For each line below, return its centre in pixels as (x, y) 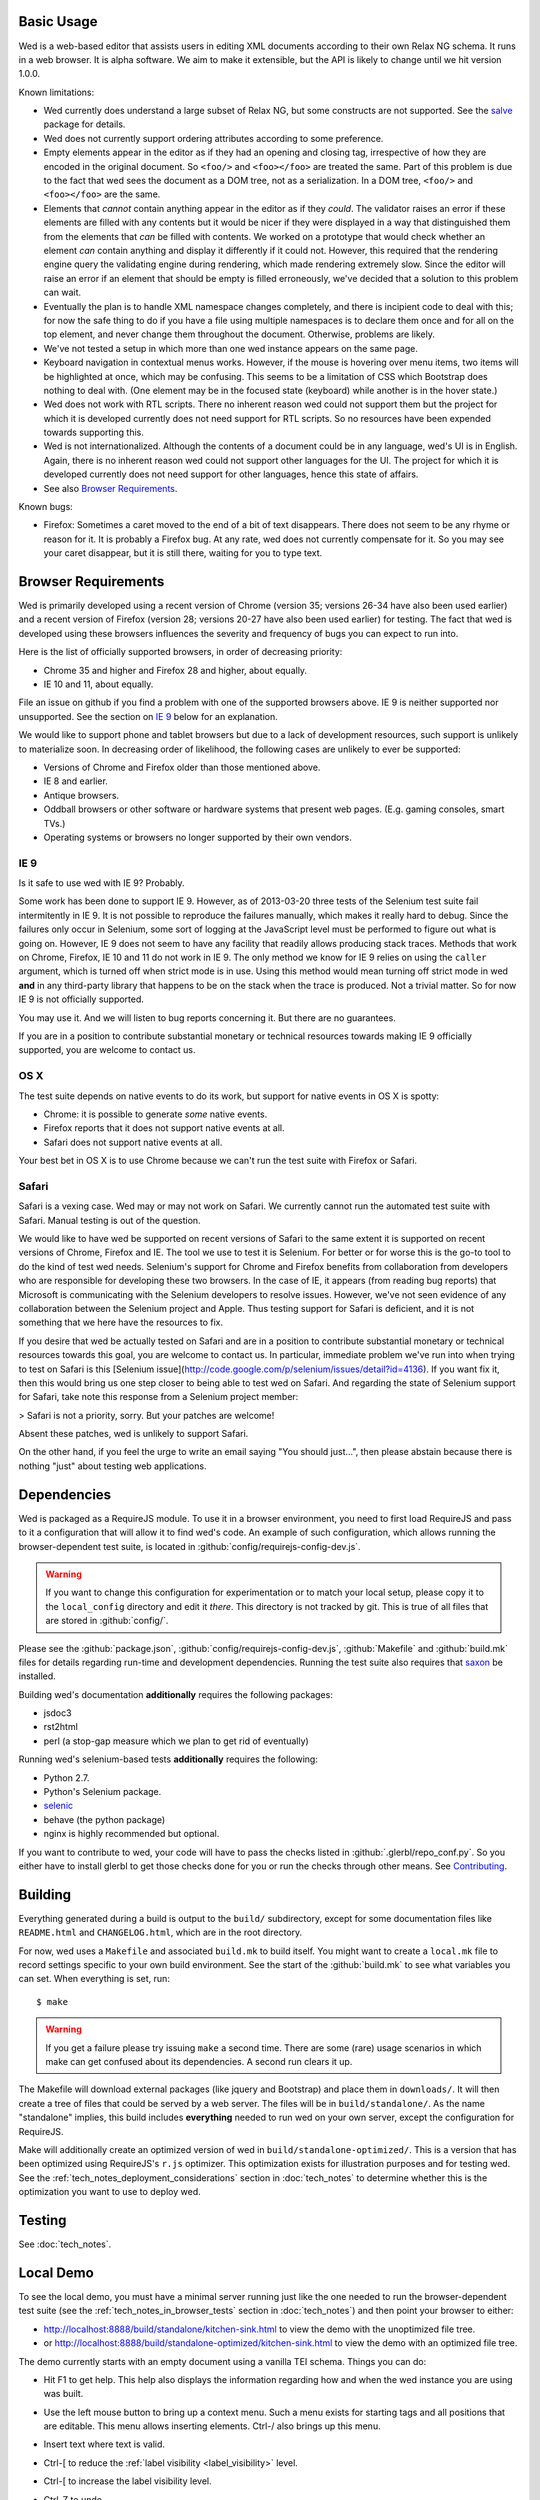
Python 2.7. (66, 1777)
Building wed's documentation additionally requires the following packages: (176, 1694)
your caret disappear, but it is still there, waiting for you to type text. (183, 553)
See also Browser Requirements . (110, 488)
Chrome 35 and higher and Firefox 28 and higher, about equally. (175, 670)
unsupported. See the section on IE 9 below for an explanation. (148, 716)
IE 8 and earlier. (76, 781)
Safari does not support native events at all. (133, 1142)
